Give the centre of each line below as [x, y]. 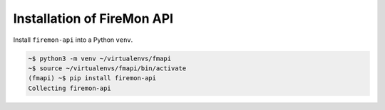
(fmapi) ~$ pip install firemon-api [92, 78]
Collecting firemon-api [70, 88]
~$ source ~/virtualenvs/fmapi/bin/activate [107, 68]
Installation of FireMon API [93, 18]
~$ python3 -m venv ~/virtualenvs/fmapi [99, 58]
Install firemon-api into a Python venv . [73, 40]
